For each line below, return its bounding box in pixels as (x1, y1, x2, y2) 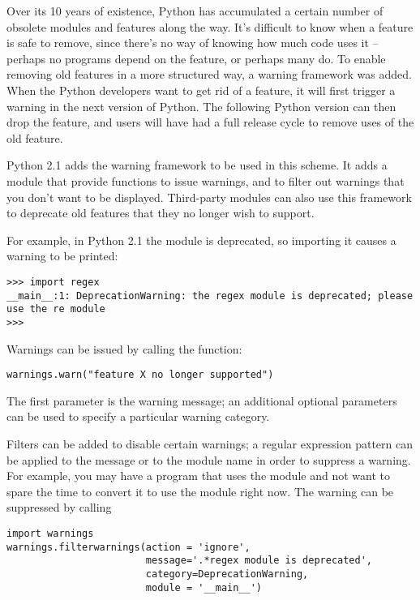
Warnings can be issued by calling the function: (6, 340, 242, 357)
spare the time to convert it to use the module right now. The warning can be (6, 482, 394, 499)
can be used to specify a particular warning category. (6, 408, 270, 425)
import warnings (6, 527, 94, 539)
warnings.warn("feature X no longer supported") (6, 369, 274, 381)
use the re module (6, 303, 105, 315)
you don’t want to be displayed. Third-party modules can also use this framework (6, 188, 412, 205)
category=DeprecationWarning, (145, 568, 309, 580)
